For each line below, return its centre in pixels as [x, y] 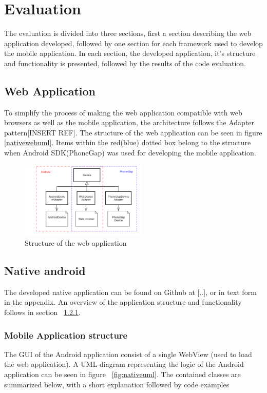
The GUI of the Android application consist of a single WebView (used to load [128, 354]
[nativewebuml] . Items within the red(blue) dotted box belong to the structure [128, 142]
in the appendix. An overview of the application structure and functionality [123, 302]
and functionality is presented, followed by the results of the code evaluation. [125, 63]
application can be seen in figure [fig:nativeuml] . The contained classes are [122, 374]
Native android [45, 270]
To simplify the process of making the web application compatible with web [123, 112]
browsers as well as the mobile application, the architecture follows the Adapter [129, 122]
